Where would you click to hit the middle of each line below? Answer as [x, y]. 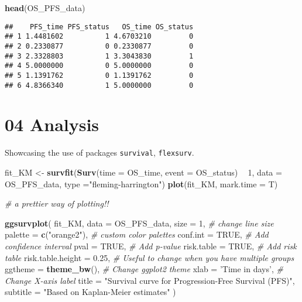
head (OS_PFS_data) [45, 8]
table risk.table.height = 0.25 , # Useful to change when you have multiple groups [150, 257]
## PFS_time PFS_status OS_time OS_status [99, 27]
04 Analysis [52, 124]
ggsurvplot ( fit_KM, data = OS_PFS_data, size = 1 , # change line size [139, 223]
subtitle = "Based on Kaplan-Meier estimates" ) [90, 292]
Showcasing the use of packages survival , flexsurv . [99, 152]
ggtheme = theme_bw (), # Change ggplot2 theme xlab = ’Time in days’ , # [144, 269]
